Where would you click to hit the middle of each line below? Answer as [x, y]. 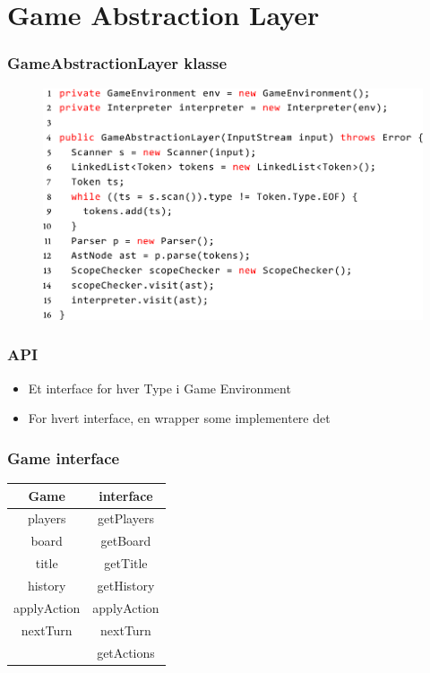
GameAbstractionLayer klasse [117, 63]
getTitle [126, 563]
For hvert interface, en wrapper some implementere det [179, 418]
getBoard [126, 541]
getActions [126, 652]
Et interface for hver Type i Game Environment [159, 388]
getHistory [126, 585]
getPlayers [126, 518]
